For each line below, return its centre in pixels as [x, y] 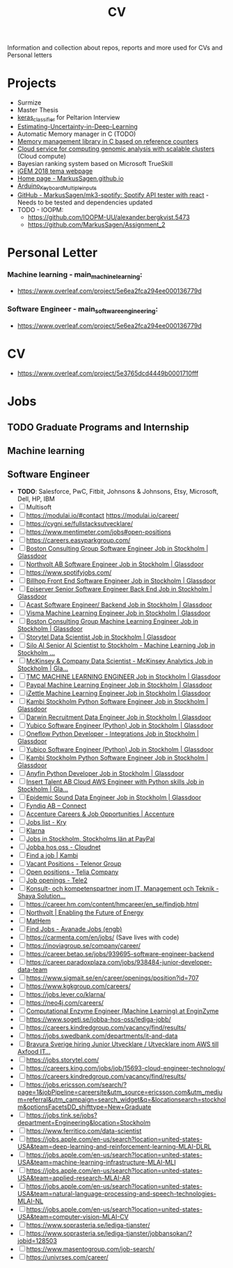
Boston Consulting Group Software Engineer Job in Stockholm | [117, 548]
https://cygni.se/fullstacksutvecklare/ [80, 523]
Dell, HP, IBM [36, 499]
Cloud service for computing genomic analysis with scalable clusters [116, 149]
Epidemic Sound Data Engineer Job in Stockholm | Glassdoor [114, 797]
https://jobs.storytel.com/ [63, 1059]
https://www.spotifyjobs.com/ [69, 572]
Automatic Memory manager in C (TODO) [77, 134]
